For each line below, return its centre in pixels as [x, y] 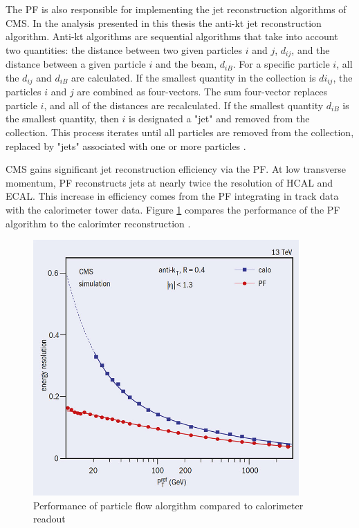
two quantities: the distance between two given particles [124, 49]
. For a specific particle [281, 64]
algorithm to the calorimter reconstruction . [98, 223]
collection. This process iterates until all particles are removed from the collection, [180, 132]
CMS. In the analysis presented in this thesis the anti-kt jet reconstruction [164, 22]
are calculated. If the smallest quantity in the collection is [194, 77]
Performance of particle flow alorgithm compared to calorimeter [168, 505]
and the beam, [186, 64]
